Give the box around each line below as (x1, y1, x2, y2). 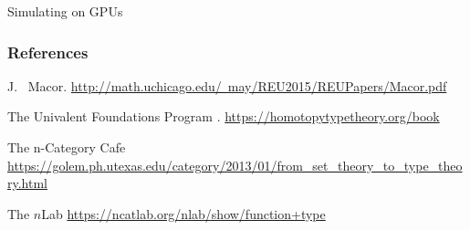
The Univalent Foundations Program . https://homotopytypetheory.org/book (7, 107, 440, 126)
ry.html (7, 173, 48, 193)
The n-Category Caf (7, 138, 120, 156)
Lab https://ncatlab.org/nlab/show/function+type (41, 204, 326, 223)
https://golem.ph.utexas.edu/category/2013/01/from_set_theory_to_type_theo (7, 155, 463, 174)
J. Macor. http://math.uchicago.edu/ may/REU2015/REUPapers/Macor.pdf (7, 76, 447, 95)
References (7, 40, 89, 63)
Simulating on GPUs (7, 2, 123, 20)
